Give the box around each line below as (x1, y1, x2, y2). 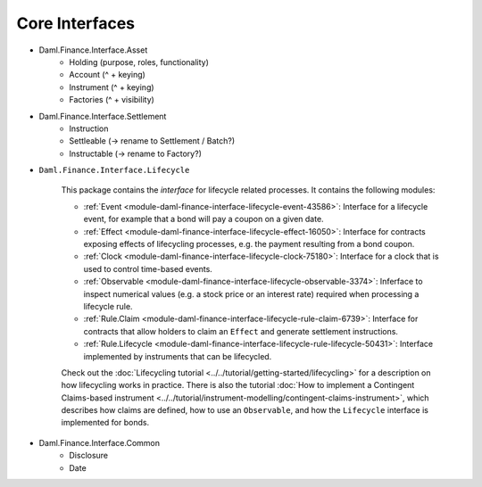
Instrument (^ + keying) (69, 81, 155, 93)
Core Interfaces (16, 13, 136, 33)
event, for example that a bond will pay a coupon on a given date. (83, 214, 325, 225)
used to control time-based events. (83, 263, 213, 274)
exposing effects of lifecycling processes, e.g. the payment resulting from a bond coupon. (83, 239, 415, 250)
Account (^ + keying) (69, 70, 146, 80)
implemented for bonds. (61, 417, 150, 428)
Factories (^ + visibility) (69, 95, 155, 105)
